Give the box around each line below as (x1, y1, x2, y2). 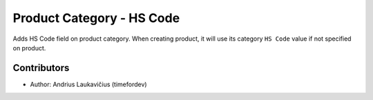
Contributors (12, 62, 70, 74)
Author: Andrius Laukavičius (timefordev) (30, 80, 148, 88)
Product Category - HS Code (12, 10, 180, 26)
